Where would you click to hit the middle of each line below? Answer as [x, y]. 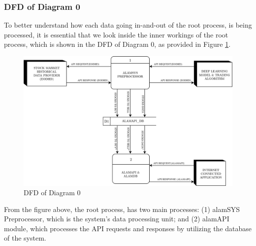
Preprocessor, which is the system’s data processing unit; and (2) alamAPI [117, 219]
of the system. [25, 238]
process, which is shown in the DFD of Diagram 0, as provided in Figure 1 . [117, 44]
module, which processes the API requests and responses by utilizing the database [128, 228]
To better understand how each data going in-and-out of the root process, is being [128, 25]
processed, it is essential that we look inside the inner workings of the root [116, 34]
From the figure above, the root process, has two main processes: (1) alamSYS [122, 209]
